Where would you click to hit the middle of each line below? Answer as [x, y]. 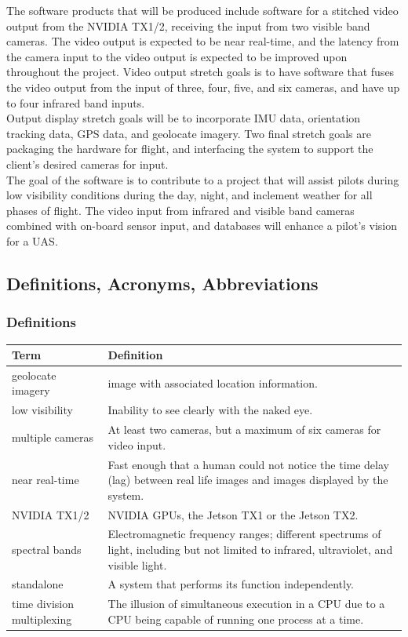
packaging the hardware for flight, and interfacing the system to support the [190, 149]
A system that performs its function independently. [231, 584]
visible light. [137, 564]
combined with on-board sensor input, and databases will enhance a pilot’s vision [202, 226]
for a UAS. [32, 240]
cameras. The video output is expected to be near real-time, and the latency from [203, 41]
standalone [38, 584]
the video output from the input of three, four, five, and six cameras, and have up [203, 87]
